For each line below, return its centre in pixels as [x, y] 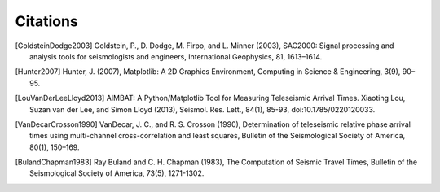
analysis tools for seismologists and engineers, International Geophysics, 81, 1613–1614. [176, 56]
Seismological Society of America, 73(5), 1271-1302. [117, 173]
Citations [47, 21]
